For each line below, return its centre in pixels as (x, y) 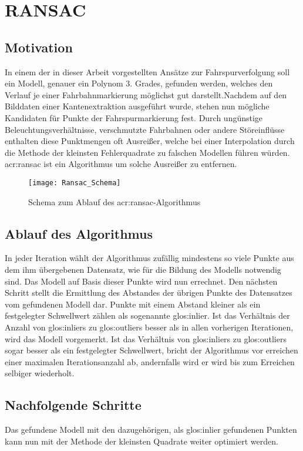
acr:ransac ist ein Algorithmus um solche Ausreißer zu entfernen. (121, 164)
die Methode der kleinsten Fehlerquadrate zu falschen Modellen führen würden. (147, 152)
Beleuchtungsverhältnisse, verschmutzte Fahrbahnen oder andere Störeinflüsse (145, 129)
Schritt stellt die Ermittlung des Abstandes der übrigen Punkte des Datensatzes (149, 293)
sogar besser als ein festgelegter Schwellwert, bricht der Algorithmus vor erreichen (151, 350)
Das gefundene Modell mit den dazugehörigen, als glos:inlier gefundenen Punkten (151, 430)
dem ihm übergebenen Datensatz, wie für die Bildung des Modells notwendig (143, 269)
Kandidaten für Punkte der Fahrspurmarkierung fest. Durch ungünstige (134, 117)
